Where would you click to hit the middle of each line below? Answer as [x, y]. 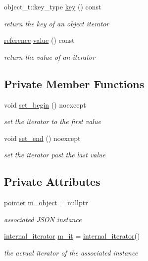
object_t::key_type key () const [53, 6]
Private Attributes [52, 182]
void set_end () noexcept [42, 138]
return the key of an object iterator [57, 23]
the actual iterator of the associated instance [71, 252]
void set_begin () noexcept [45, 104]
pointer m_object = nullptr [46, 202]
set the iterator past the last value [55, 155]
